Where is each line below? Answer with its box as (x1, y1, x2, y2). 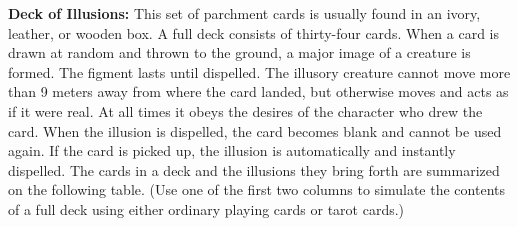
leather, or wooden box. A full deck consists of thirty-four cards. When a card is (8, 22, 500, 43)
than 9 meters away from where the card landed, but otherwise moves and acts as (8, 81, 509, 102)
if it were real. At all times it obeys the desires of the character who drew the (8, 100, 483, 121)
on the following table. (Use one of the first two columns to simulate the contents (8, 179, 505, 200)
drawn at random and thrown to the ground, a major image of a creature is (8, 42, 471, 63)
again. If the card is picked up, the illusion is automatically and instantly (8, 140, 456, 161)
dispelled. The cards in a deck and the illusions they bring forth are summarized (8, 159, 500, 180)
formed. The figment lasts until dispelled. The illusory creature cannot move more (8, 61, 511, 82)
